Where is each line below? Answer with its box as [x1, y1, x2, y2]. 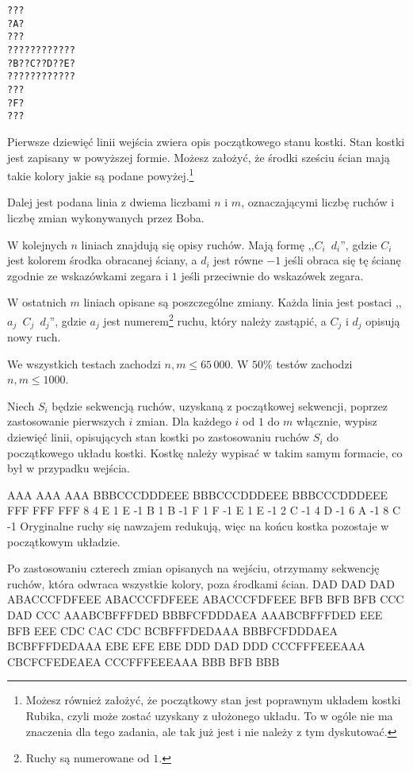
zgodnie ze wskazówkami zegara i [7, 267, 169, 283]
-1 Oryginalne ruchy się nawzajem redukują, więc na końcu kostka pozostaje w [7, 518, 389, 534]
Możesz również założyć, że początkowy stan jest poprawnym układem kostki [25, 692, 401, 708]
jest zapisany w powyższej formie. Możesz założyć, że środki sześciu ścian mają [7, 148, 390, 165]
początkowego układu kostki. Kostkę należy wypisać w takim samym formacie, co [7, 444, 403, 461]
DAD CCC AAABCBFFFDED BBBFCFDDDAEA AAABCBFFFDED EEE [7, 606, 383, 623]
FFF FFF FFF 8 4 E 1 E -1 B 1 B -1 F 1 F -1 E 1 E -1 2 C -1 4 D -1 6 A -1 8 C [7, 502, 401, 518]
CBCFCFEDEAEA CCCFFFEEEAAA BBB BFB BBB [7, 653, 280, 669]
